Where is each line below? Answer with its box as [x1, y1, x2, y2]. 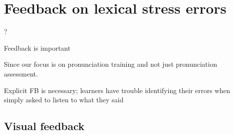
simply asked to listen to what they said [4, 95, 124, 105]
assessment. [4, 68, 38, 78]
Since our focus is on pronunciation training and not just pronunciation [4, 59, 217, 69]
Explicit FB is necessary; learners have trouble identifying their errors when [4, 85, 231, 95]
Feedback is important [4, 42, 71, 53]
